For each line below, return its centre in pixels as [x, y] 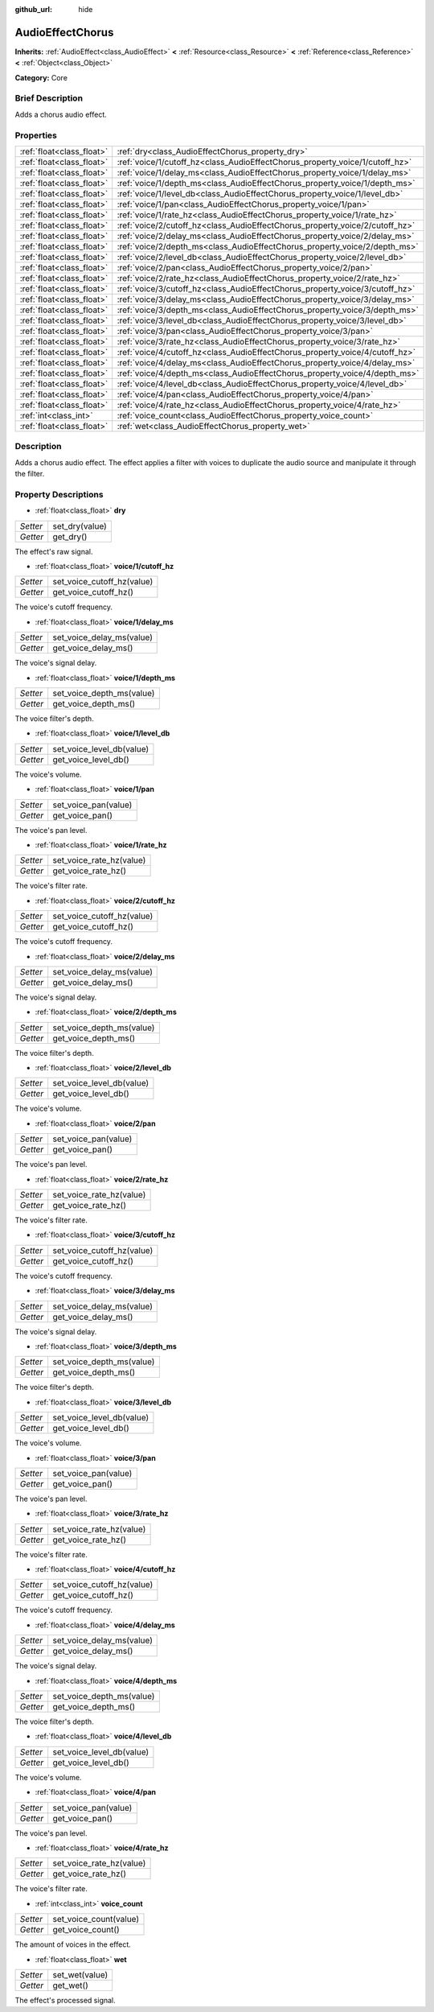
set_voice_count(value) [96, 1919]
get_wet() [70, 1985]
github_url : [33, 9]
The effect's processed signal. [65, 2000]
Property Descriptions [59, 494]
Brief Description [49, 98]
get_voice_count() [86, 1930]
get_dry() [70, 537]
